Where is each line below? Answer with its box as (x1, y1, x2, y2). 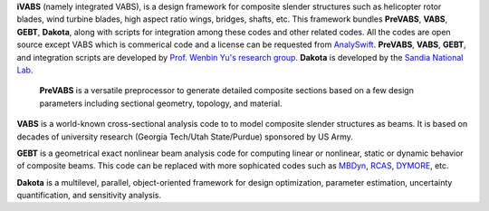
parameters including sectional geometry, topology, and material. (39, 98, 283, 109)
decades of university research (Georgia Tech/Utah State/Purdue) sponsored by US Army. (16, 131, 353, 142)
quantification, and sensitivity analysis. (16, 190, 162, 201)
